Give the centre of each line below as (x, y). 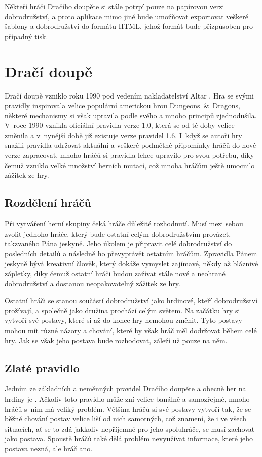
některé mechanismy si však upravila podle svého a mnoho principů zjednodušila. (131, 115)
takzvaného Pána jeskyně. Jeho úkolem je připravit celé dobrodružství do (118, 243)
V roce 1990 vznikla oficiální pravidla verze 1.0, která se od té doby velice (120, 125)
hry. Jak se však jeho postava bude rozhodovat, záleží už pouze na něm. (116, 340)
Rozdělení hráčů (48, 202)
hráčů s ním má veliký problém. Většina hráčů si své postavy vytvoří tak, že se (128, 409)
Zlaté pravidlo (42, 367)
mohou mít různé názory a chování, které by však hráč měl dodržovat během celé (131, 330)
